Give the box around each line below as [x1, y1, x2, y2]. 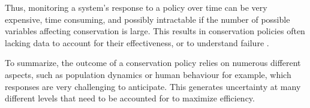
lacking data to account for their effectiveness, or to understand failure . [5, 36, 269, 49]
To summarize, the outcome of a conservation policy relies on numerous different [5, 56, 301, 69]
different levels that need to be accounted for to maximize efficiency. [5, 92, 255, 104]
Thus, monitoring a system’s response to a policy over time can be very [5, 1, 267, 13]
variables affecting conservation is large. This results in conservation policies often [5, 25, 305, 37]
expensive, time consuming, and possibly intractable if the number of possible [5, 13, 290, 25]
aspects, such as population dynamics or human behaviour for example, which [5, 68, 291, 80]
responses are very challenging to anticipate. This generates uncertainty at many [5, 80, 301, 92]
